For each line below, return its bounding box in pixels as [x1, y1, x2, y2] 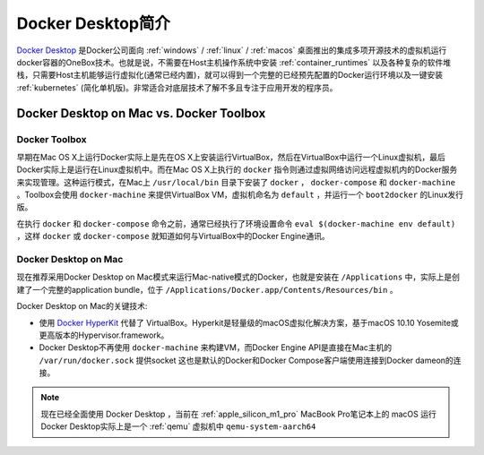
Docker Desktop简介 [16, 13, 170, 33]
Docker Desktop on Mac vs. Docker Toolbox [16, 106, 266, 121]
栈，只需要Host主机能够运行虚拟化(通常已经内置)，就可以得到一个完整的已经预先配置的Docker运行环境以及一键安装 [16, 70, 444, 81]
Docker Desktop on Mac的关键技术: [16, 301, 148, 312]
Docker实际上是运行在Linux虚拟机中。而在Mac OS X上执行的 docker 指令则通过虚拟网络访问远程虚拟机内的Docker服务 [16, 164, 458, 175]
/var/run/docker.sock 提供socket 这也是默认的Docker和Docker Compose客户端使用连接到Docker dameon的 [39, 355, 454, 365]
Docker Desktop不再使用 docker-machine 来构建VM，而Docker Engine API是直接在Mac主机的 [39, 342, 393, 353]
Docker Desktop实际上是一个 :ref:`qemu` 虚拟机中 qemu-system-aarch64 [40, 421, 316, 432]
